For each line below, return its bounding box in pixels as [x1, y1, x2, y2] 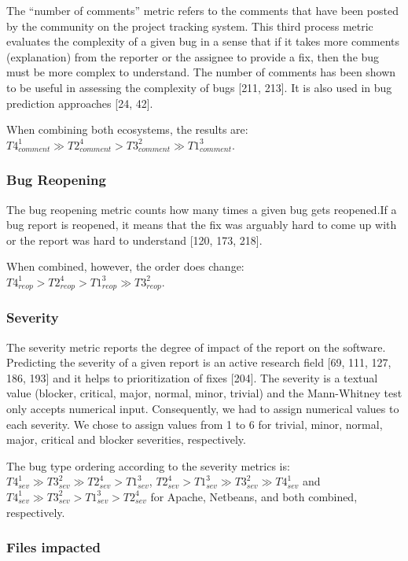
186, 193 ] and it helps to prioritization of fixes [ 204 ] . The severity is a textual [6, 369, 378, 386]
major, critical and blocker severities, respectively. [6, 431, 246, 448]
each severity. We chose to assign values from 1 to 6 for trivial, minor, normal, [6, 415, 383, 432]
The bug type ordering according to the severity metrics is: [6, 457, 290, 474]
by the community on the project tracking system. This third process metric [6, 17, 373, 34]
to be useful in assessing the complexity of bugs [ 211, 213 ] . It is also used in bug [6, 79, 392, 95]
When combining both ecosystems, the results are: [6, 121, 248, 138]
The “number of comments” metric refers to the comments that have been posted [6, 2, 399, 18]
